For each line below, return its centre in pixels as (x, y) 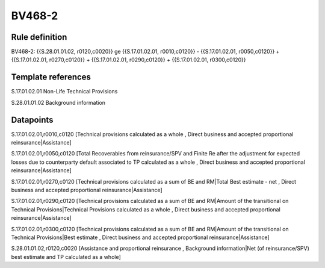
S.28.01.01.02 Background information (58, 102)
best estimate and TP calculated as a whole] (66, 257)
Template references (51, 77)
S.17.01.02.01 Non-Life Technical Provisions (64, 92)
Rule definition (39, 37)
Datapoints (32, 120)
